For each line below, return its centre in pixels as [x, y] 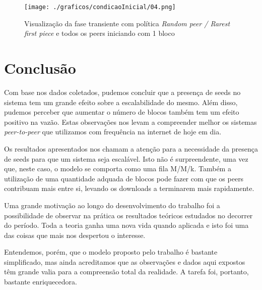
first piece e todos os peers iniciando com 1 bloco [100, 33]
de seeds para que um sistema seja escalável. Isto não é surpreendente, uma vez [126, 158]
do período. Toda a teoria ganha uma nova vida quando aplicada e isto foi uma [126, 225]
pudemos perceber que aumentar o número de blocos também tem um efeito [122, 112]
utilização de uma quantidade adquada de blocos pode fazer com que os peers [124, 178]
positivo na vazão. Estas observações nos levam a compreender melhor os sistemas [130, 122]
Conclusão [40, 68]
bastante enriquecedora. [41, 282]
